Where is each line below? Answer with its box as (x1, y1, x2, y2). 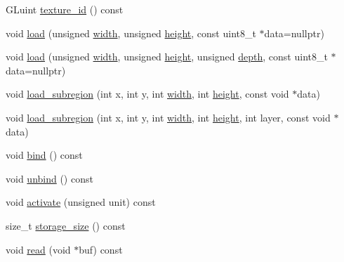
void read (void (6, 242, 71, 256)
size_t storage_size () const (6, 218, 126, 232)
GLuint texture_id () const (6, 2, 124, 16)
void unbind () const (6, 171, 93, 185)
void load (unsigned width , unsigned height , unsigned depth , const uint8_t (6, 49, 328, 64)
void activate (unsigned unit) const (6, 195, 156, 209)
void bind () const (6, 148, 83, 162)
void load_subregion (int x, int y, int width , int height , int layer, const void (6, 110, 331, 124)
